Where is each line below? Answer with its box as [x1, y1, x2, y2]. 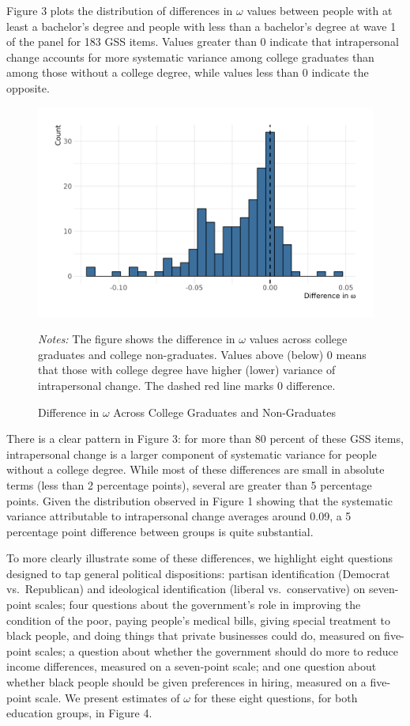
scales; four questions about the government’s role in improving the [35, 596, 361, 613]
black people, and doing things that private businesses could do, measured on [6, 627, 381, 644]
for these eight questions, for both [194, 689, 358, 705]
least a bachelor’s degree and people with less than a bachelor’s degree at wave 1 [6, 17, 397, 34]
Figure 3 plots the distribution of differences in [6, 2, 233, 18]
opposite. [6, 79, 50, 96]
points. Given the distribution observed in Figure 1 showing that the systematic [6, 492, 393, 509]
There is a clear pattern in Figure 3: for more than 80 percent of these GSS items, [6, 430, 404, 447]
